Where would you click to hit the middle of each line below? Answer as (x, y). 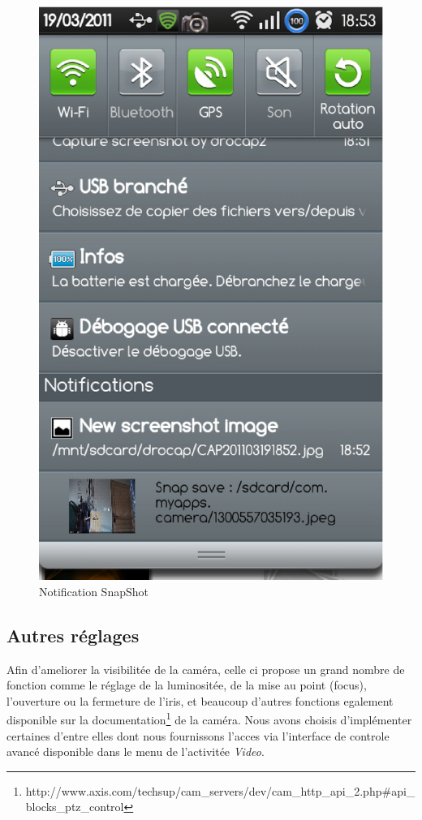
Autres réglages (73, 635)
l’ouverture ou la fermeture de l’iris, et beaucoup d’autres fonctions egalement (200, 700)
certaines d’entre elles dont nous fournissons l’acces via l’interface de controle (198, 735)
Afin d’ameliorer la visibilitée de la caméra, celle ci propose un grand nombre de (206, 669)
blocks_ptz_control (75, 807)
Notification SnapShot (94, 591)
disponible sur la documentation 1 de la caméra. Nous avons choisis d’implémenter (209, 718)
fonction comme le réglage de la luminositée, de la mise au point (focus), (187, 685)
